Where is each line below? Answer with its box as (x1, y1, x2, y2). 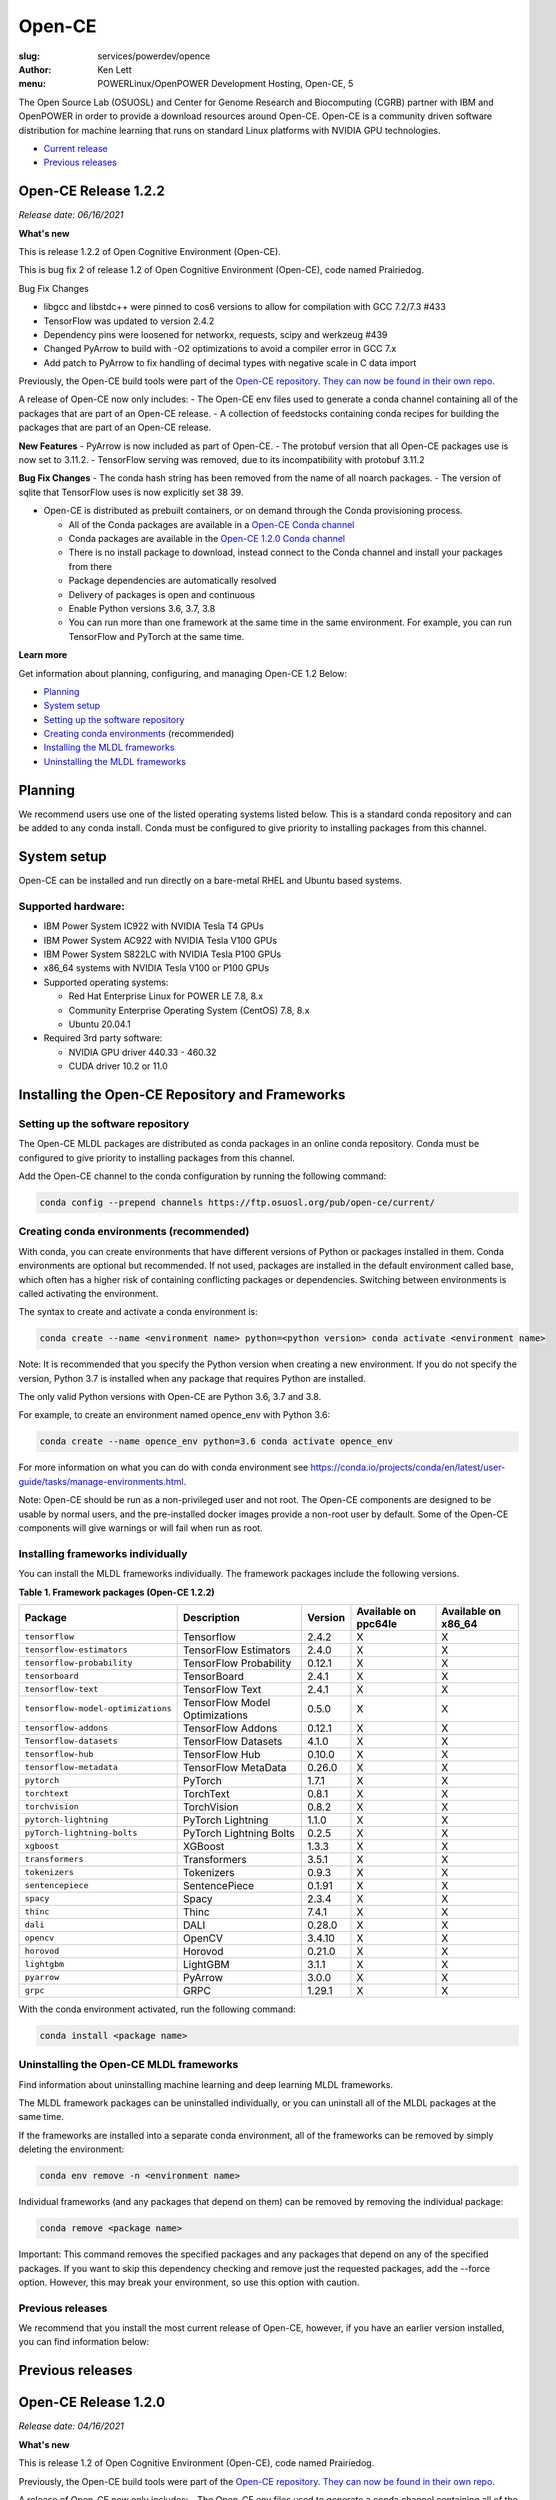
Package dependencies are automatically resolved (68, 575, 277, 587)
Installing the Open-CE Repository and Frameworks (18, 1086, 346, 1103)
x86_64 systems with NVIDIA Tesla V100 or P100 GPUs (43, 962, 270, 974)
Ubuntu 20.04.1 (68, 1018, 131, 1030)
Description (183, 1610, 240, 1624)
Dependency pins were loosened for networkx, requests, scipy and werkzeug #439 (43, 328, 388, 340)
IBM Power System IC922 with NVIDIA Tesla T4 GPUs (43, 920, 264, 932)
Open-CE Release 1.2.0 (18, 2394, 165, 2411)
